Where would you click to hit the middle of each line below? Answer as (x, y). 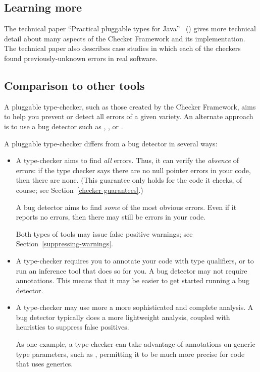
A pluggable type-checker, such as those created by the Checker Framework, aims (130, 106)
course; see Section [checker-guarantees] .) (80, 190)
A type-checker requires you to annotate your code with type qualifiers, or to (135, 260)
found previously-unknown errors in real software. (81, 58)
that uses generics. (44, 364)
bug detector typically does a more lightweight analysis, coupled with (123, 317)
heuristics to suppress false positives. (72, 327)
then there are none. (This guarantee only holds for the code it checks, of (129, 180)
